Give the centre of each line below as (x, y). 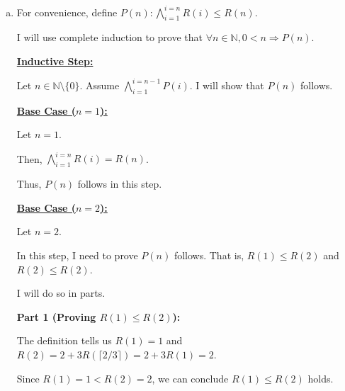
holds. (321, 378)
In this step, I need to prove (77, 255)
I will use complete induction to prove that (110, 37)
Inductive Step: (55, 61)
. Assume (100, 85)
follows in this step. (120, 184)
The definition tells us (64, 340)
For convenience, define (67, 12)
